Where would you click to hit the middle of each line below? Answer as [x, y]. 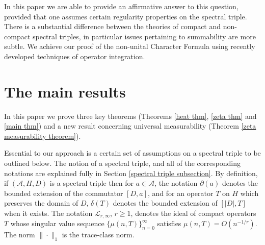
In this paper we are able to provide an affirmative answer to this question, [121, 6]
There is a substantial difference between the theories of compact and [113, 26]
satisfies [169, 223]
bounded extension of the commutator [64, 193]
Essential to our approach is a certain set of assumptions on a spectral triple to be [132, 153]
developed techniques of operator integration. [75, 56]
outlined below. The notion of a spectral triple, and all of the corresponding [122, 163]
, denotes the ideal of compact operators [193, 213]
